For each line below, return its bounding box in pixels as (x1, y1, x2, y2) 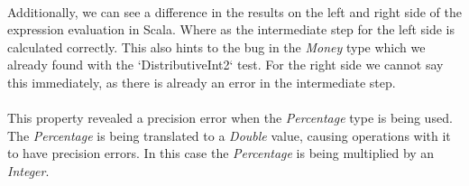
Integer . (7, 161, 50, 180)
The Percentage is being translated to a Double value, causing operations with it (7, 126, 451, 144)
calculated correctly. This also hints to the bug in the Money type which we (7, 37, 426, 56)
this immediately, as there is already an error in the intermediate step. (7, 72, 396, 91)
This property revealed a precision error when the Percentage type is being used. (7, 108, 453, 127)
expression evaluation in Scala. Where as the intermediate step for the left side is (7, 20, 455, 39)
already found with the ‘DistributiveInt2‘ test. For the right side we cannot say (7, 55, 444, 74)
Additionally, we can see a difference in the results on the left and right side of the (7, 2, 463, 21)
